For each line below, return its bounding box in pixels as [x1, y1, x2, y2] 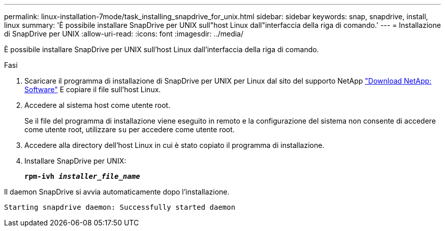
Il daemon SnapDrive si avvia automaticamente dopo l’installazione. [4, 187, 230, 196]
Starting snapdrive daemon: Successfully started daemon [4, 203, 236, 211]
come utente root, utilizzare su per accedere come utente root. [24, 125, 235, 134]
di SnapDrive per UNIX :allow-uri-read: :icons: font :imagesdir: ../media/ [4, 29, 244, 38]
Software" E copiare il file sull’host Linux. [24, 85, 161, 94]
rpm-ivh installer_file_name [24, 172, 140, 180]
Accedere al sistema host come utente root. [24, 101, 171, 109]
